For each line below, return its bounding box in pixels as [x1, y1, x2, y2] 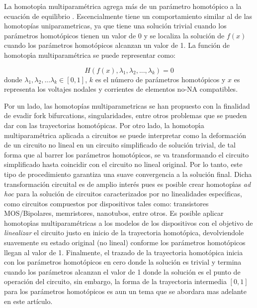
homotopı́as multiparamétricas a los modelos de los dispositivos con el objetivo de [4, 217, 253, 228]
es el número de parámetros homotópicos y [95, 74, 226, 84]
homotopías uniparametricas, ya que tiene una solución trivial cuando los [4, 20, 227, 31]
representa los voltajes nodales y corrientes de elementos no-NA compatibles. [4, 84, 238, 94]
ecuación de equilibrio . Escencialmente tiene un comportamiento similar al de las [4, 10, 253, 21]
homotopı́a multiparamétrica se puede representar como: [4, 49, 175, 60]
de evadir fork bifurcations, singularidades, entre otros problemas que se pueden [4, 110, 247, 121]
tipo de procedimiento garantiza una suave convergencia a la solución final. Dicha [4, 168, 252, 179]
